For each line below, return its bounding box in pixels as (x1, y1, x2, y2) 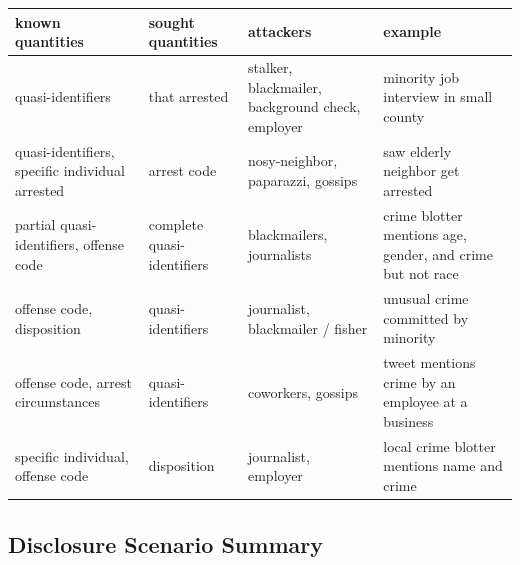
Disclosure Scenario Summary (8, 528, 323, 559)
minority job (383, 66, 460, 87)
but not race (383, 263, 459, 284)
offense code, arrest (15, 371, 132, 392)
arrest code (148, 160, 217, 181)
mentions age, (383, 224, 467, 245)
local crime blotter (383, 435, 496, 456)
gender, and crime (383, 243, 493, 264)
